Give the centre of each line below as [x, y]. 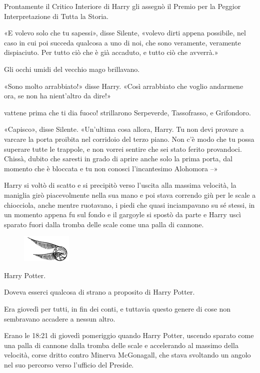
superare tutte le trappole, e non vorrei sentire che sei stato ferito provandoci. [123, 149]
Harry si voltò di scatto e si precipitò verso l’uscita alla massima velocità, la [120, 185]
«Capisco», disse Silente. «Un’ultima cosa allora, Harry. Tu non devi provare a [124, 129]
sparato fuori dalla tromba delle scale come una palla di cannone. [104, 224]
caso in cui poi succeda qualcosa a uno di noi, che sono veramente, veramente [122, 42]
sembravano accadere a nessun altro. [60, 318]
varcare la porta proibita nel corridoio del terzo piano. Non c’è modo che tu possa [129, 139]
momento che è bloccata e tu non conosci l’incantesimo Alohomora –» [111, 168]
